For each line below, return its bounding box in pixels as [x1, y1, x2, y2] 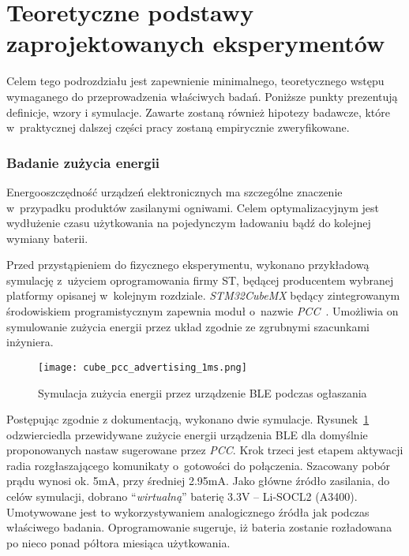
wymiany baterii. [6, 229, 88, 246]
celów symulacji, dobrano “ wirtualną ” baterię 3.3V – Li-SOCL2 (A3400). [6, 488, 358, 505]
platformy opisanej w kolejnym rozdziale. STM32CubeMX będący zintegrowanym [6, 287, 400, 304]
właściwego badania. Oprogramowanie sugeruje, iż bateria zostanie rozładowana [6, 519, 392, 535]
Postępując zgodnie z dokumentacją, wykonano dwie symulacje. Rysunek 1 [6, 411, 370, 427]
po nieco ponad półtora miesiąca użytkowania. [6, 534, 231, 550]
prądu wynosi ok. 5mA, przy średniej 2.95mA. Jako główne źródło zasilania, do [6, 472, 390, 489]
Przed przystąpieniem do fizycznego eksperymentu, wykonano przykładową [6, 256, 370, 273]
